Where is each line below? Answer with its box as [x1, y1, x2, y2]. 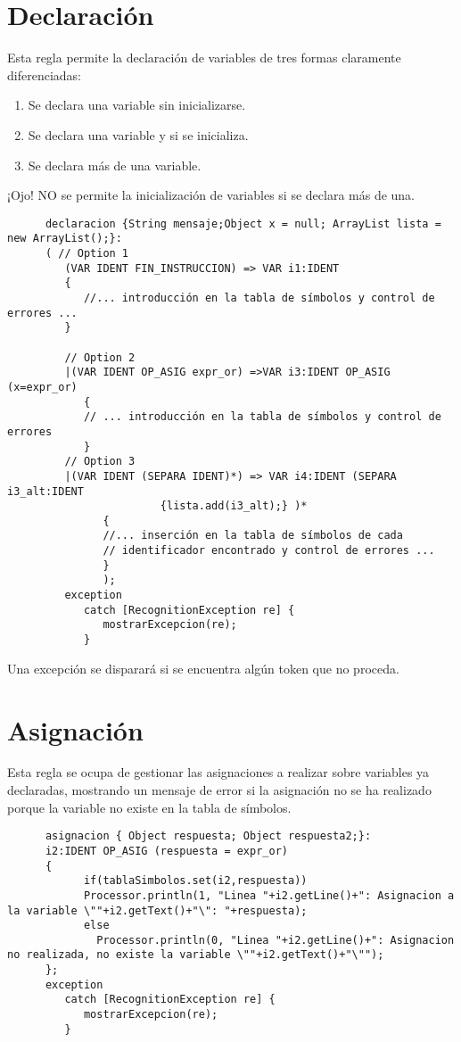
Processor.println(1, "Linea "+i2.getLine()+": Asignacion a [83, 889, 455, 902]
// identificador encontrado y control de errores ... [103, 544, 435, 558]
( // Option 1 [45, 247, 129, 260]
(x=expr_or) [7, 380, 78, 393]
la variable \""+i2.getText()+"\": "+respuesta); [7, 904, 308, 917]
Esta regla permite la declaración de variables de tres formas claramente [7, 48, 401, 67]
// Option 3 [64, 455, 136, 468]
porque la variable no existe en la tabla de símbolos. [7, 798, 292, 816]
